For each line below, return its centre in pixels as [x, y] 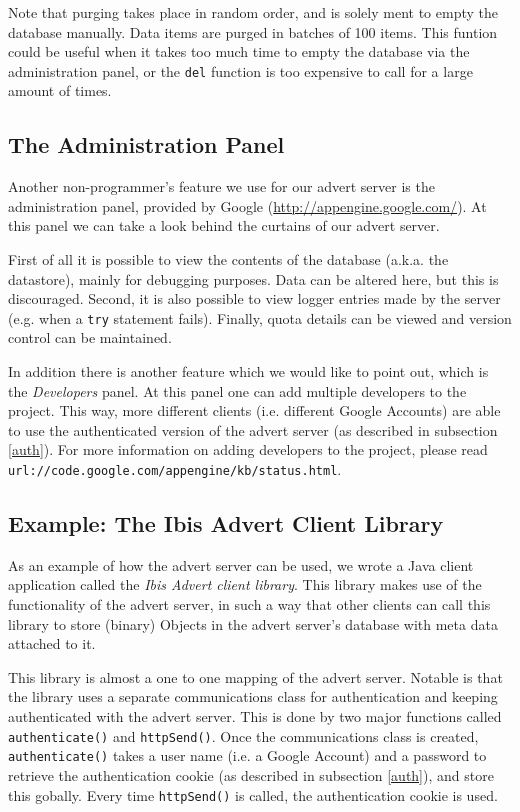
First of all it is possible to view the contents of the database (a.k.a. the [228, 259]
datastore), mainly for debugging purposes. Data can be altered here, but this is [253, 278]
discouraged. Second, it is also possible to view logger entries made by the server [254, 298]
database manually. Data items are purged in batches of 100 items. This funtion [253, 31]
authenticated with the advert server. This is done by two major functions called [255, 716]
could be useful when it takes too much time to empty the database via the [239, 51]
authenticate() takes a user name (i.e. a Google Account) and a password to [247, 755]
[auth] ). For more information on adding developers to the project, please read [248, 449]
